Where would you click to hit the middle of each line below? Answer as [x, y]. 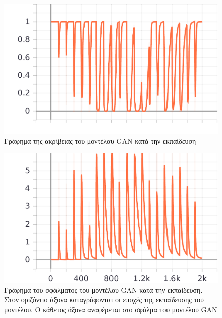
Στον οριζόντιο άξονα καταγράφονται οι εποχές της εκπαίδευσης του [104, 300]
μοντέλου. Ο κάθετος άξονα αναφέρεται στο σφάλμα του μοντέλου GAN [111, 309]
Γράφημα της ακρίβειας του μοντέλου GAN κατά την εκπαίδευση [100, 141]
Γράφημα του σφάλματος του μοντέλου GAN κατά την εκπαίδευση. [103, 289]
